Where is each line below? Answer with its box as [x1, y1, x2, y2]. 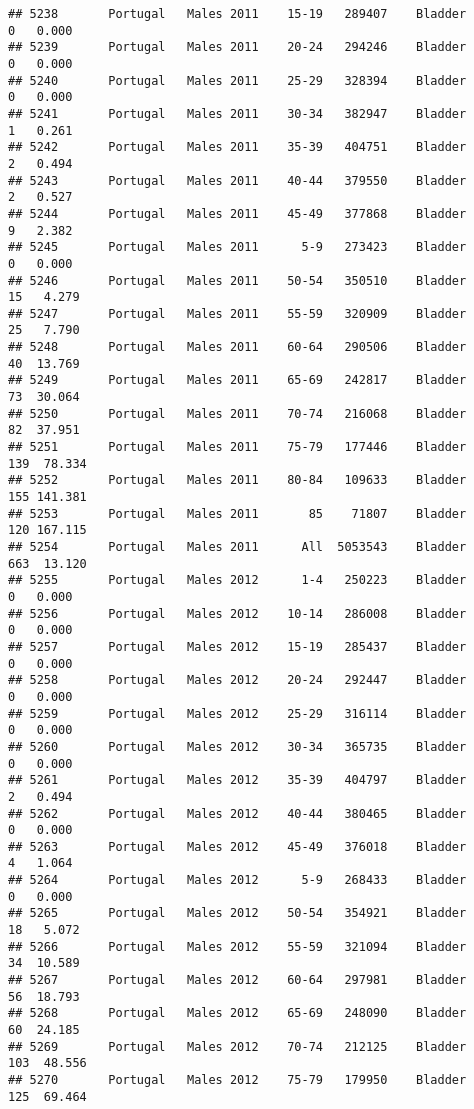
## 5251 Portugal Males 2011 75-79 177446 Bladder [8, 440, 467, 455]
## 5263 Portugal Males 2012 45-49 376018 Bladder [8, 839, 467, 854]
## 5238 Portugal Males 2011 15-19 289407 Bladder [8, 7, 467, 21]
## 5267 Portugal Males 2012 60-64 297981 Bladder [8, 973, 467, 988]
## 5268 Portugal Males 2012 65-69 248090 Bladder [8, 1006, 467, 1021]
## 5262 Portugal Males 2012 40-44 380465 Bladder [8, 806, 467, 821]
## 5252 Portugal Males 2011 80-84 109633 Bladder [8, 473, 467, 488]
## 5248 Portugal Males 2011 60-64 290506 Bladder [8, 340, 467, 355]
